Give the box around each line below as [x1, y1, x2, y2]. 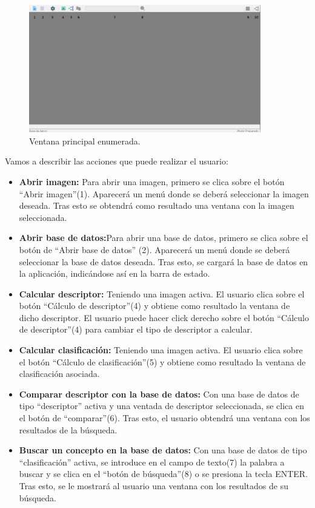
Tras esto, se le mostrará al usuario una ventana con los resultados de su [19, 479, 288, 492]
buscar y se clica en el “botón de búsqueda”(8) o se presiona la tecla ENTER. [19, 467, 308, 480]
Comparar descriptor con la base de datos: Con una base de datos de [19, 387, 299, 400]
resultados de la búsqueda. [19, 423, 118, 436]
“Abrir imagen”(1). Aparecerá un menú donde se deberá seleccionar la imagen [19, 187, 309, 200]
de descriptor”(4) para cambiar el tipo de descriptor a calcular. [19, 323, 253, 336]
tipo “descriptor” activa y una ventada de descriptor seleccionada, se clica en [19, 399, 304, 412]
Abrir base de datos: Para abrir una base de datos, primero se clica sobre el [19, 231, 308, 244]
